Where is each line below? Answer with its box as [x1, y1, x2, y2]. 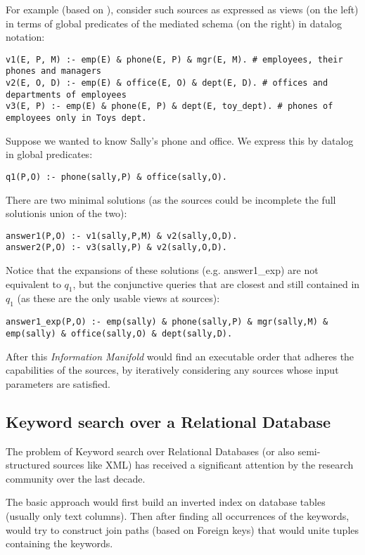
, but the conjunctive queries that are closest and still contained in [72, 276, 360, 291]
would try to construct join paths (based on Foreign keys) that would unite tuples [6, 522, 359, 537]
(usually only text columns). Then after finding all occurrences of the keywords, [6, 508, 350, 523]
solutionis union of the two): [6, 206, 127, 221]
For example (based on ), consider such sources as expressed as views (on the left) [6, 2, 359, 16]
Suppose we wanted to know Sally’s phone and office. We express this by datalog [6, 133, 354, 148]
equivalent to [6, 276, 61, 291]
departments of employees [6, 89, 127, 100]
